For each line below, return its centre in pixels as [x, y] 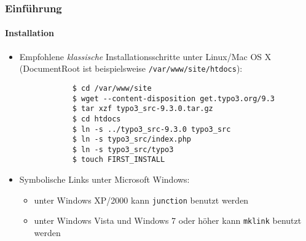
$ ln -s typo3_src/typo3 [123, 149]
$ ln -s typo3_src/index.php [131, 140]
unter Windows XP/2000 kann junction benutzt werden [141, 200]
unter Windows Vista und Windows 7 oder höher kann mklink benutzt [168, 220]
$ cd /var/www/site [112, 88]
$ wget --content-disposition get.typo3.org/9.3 [174, 98]
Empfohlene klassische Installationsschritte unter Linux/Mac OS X [145, 56]
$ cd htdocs [96, 119]
